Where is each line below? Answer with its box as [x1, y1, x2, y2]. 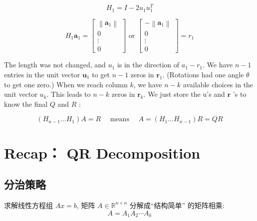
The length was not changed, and [4, 59, 106, 70]
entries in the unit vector [4, 69, 80, 79]
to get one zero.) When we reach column [4, 79, 128, 89]
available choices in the [183, 79, 254, 89]
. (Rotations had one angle [162, 69, 244, 79]
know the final [4, 98, 48, 109]
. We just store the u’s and [143, 89, 225, 99]
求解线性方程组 [4, 200, 53, 210]
